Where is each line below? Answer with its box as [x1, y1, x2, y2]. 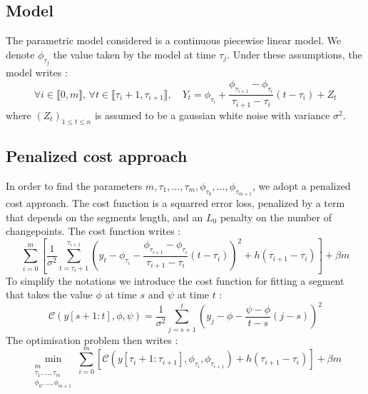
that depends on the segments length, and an [6, 209, 203, 224]
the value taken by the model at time [53, 46, 216, 61]
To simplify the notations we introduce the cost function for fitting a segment [6, 273, 344, 288]
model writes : [6, 65, 68, 80]
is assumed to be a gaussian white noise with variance [94, 107, 330, 122]
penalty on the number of [220, 209, 332, 224]
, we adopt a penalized [252, 178, 351, 193]
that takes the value [6, 287, 93, 302]
